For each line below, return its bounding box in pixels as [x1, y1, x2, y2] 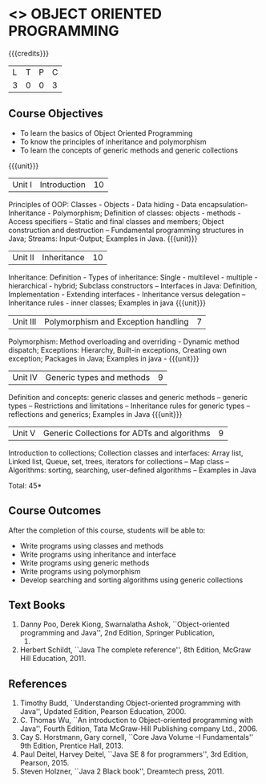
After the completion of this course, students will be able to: [8, 525, 206, 535]
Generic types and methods [45, 371, 151, 382]
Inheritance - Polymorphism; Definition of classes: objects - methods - [8, 208, 242, 218]
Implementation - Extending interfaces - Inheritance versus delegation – [8, 289, 246, 299]
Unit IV [12, 371, 38, 382]
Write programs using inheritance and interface [19, 549, 176, 559]
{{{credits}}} [8, 48, 50, 58]
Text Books [8, 598, 66, 611]
